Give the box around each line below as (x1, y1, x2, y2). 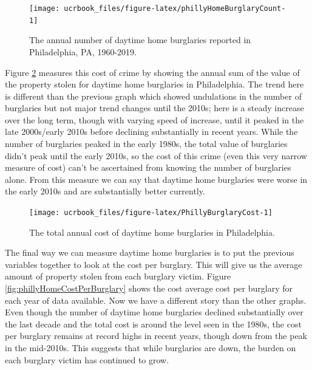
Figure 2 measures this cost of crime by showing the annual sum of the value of (5, 66, 300, 78)
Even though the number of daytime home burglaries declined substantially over (5, 306, 304, 318)
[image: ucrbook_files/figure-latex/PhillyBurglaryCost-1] (29, 208, 273, 218)
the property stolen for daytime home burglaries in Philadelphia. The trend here (5, 78, 304, 91)
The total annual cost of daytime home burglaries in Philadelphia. (29, 225, 275, 238)
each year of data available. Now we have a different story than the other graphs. (5, 293, 307, 306)
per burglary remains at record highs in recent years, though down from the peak (5, 329, 307, 342)
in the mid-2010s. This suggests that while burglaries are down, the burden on (5, 341, 296, 354)
